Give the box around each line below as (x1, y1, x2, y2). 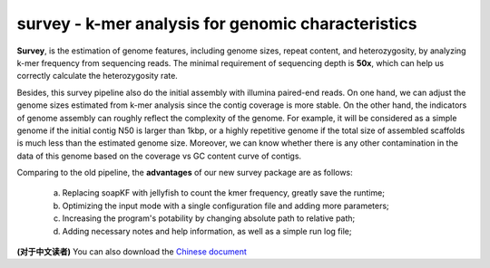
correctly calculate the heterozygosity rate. (16, 71, 179, 81)
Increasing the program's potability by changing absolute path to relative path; (62, 213, 356, 224)
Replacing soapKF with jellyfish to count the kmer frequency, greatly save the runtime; (62, 187, 386, 198)
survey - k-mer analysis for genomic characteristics (16, 14, 417, 33)
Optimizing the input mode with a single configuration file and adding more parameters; (62, 200, 389, 211)
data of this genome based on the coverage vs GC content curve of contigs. (16, 150, 302, 161)
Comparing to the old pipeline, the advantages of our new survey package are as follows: (16, 167, 353, 178)
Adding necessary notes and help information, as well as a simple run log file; (62, 225, 352, 236)
